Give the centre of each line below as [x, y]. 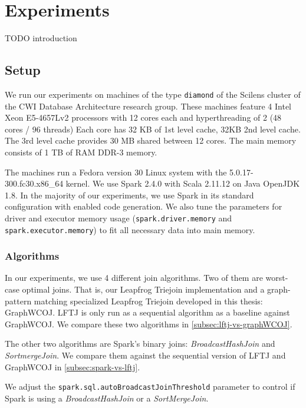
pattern [18, 301]
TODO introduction [41, 38]
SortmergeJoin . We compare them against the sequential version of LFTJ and [145, 355]
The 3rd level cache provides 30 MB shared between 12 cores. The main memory [151, 140]
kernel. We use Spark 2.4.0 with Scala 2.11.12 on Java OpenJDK [183, 183]
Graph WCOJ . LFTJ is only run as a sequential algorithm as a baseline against [147, 312]
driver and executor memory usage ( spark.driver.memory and [119, 218]
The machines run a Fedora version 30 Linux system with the [116, 172]
